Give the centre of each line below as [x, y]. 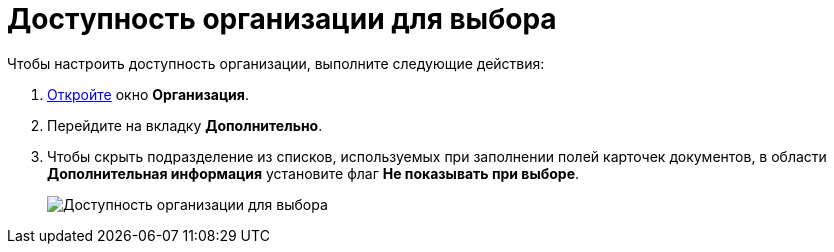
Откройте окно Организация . [148, 94]
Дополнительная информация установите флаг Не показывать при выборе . [313, 173]
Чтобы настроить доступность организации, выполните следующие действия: [276, 63]
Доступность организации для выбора [282, 19]
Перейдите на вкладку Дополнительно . [185, 125]
